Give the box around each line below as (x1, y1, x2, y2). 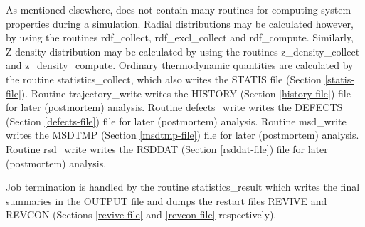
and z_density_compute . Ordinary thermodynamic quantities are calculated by (6, 58, 354, 73)
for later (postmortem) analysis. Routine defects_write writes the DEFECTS (6, 100, 343, 115)
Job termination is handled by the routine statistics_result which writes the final (6, 179, 360, 194)
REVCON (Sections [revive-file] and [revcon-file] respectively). (6, 207, 277, 222)
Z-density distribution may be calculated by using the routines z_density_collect (6, 43, 360, 58)
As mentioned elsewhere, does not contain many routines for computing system (6, 2, 351, 16)
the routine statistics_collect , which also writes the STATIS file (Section (6, 71, 322, 86)
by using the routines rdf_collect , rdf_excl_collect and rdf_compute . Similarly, (6, 30, 354, 45)
